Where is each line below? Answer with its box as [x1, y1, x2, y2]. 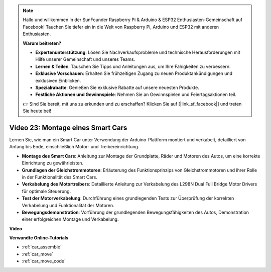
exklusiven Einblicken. [35, 77, 81, 83]
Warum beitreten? [23, 40, 62, 46]
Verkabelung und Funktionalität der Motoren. [22, 202, 115, 208]
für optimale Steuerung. [22, 188, 71, 194]
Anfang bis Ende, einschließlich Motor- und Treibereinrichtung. [9, 144, 140, 150]
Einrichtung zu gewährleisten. [22, 160, 84, 166]
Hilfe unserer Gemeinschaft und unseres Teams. [35, 56, 135, 62]
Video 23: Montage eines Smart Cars [9, 123, 127, 132]
